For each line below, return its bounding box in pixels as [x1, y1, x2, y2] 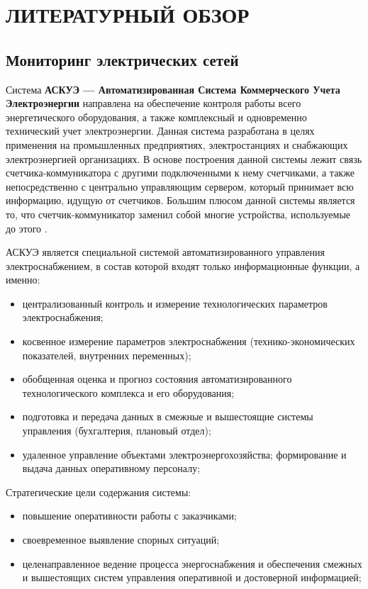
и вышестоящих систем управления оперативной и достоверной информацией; [22, 570, 362, 585]
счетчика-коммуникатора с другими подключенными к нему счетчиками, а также [6, 165, 355, 180]
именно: [6, 272, 40, 287]
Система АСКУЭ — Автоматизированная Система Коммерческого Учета [6, 82, 340, 96]
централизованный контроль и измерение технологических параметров [22, 296, 328, 310]
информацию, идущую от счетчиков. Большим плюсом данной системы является [6, 193, 355, 208]
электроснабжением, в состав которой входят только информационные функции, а [6, 258, 360, 273]
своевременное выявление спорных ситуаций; [22, 532, 220, 547]
